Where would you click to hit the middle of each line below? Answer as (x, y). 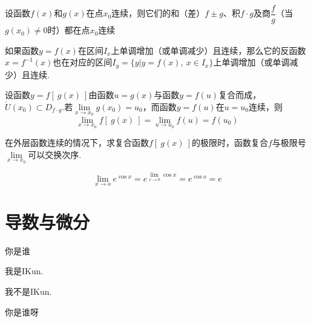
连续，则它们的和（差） (158, 13)
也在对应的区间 (83, 62)
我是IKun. (24, 271)
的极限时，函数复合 (230, 143)
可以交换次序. (55, 154)
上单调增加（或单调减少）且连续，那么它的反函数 (208, 50)
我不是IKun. (28, 291)
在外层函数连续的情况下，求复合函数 (77, 143)
